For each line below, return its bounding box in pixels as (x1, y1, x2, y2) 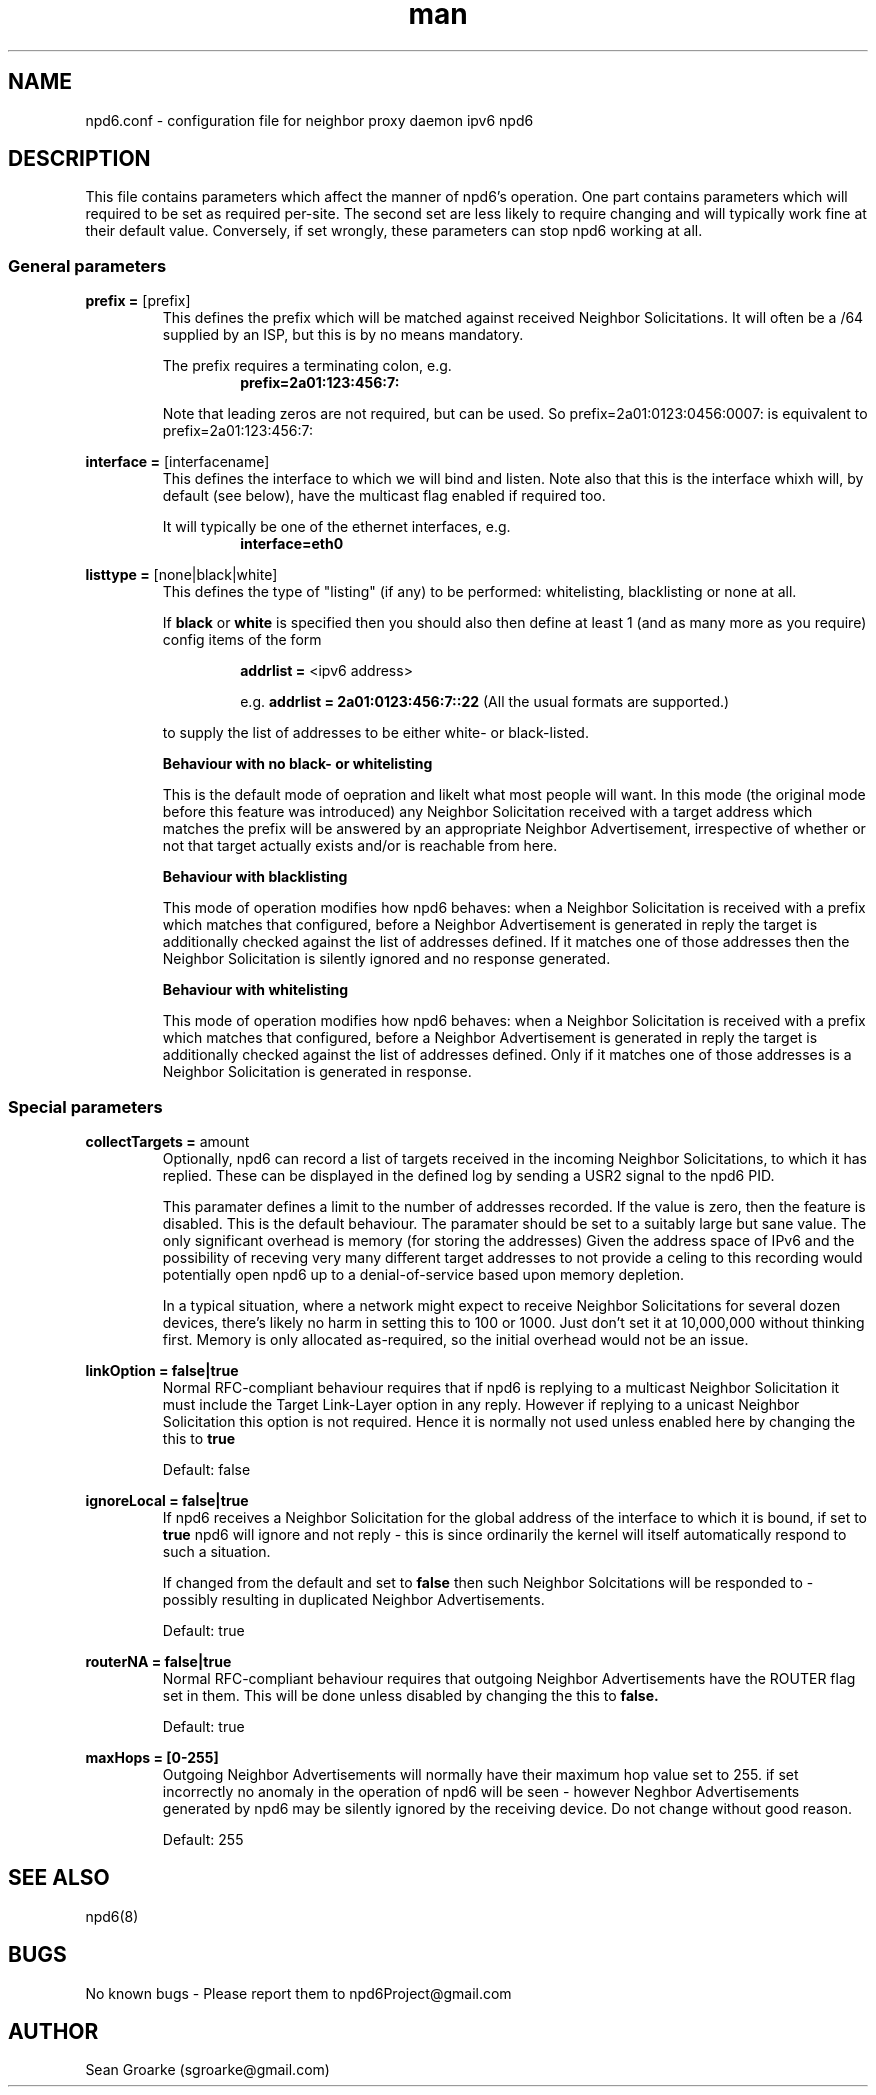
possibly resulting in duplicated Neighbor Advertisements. (162, 1590, 545, 1608)
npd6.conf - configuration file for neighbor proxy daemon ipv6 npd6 (85, 111, 534, 129)
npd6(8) (85, 1907, 139, 1925)
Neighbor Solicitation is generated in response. (162, 1063, 472, 1081)
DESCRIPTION (8, 146, 151, 172)
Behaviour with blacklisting (162, 868, 348, 886)
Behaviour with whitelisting (162, 981, 349, 999)
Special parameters (8, 1096, 163, 1117)
